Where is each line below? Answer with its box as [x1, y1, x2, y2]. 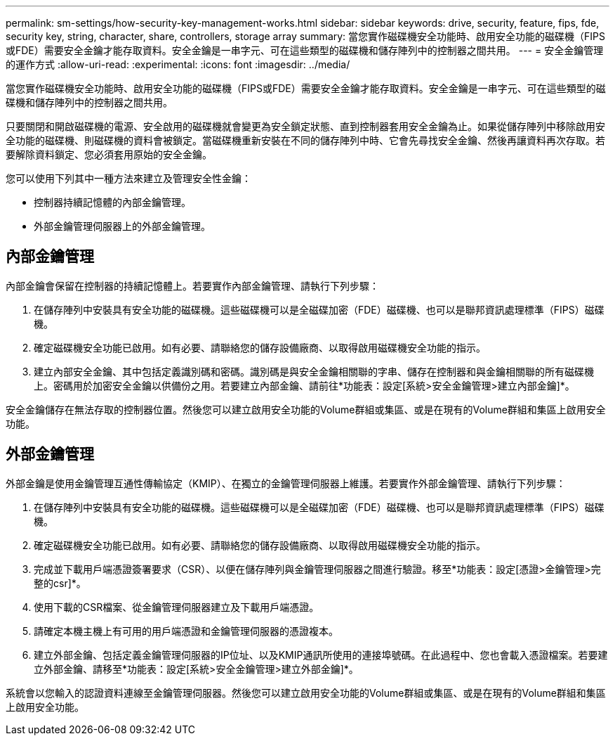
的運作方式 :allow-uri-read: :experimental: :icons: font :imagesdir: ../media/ [6, 58, 350, 70]
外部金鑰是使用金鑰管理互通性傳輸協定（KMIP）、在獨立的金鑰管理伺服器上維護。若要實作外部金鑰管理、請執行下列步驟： [6, 477, 566, 489]
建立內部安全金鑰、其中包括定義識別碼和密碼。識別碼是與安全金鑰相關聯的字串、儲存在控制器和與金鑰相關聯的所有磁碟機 [34, 365, 594, 378]
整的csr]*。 [34, 576, 86, 589]
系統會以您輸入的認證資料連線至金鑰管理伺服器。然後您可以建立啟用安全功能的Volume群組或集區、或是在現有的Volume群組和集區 [6, 686, 606, 699]
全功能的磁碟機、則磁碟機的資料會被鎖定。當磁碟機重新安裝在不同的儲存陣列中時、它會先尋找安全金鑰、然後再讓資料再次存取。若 [6, 134, 605, 146]
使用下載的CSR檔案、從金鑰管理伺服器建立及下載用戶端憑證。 [34, 600, 319, 613]
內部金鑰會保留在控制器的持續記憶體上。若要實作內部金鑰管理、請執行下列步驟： [6, 279, 379, 292]
